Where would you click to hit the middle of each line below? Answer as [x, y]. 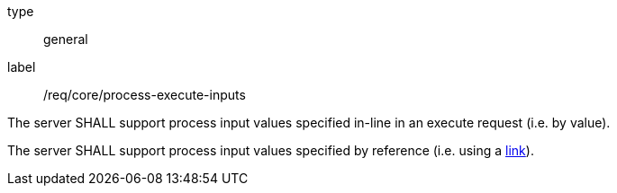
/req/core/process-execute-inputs [145, 95]
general [66, 39]
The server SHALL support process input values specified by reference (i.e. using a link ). [271, 150]
